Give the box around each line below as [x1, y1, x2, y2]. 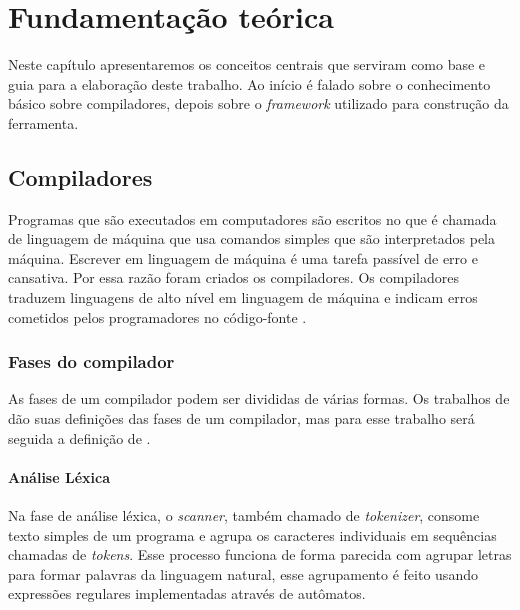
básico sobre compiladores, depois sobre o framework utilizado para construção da [8, 93, 509, 114]
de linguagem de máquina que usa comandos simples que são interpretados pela [8, 228, 496, 249]
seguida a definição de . [8, 427, 151, 448]
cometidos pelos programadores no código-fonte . [8, 306, 307, 327]
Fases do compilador [8, 349, 175, 374]
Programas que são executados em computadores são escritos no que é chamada [8, 208, 497, 229]
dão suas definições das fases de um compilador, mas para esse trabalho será [8, 408, 475, 429]
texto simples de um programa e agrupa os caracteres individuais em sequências [8, 524, 497, 545]
